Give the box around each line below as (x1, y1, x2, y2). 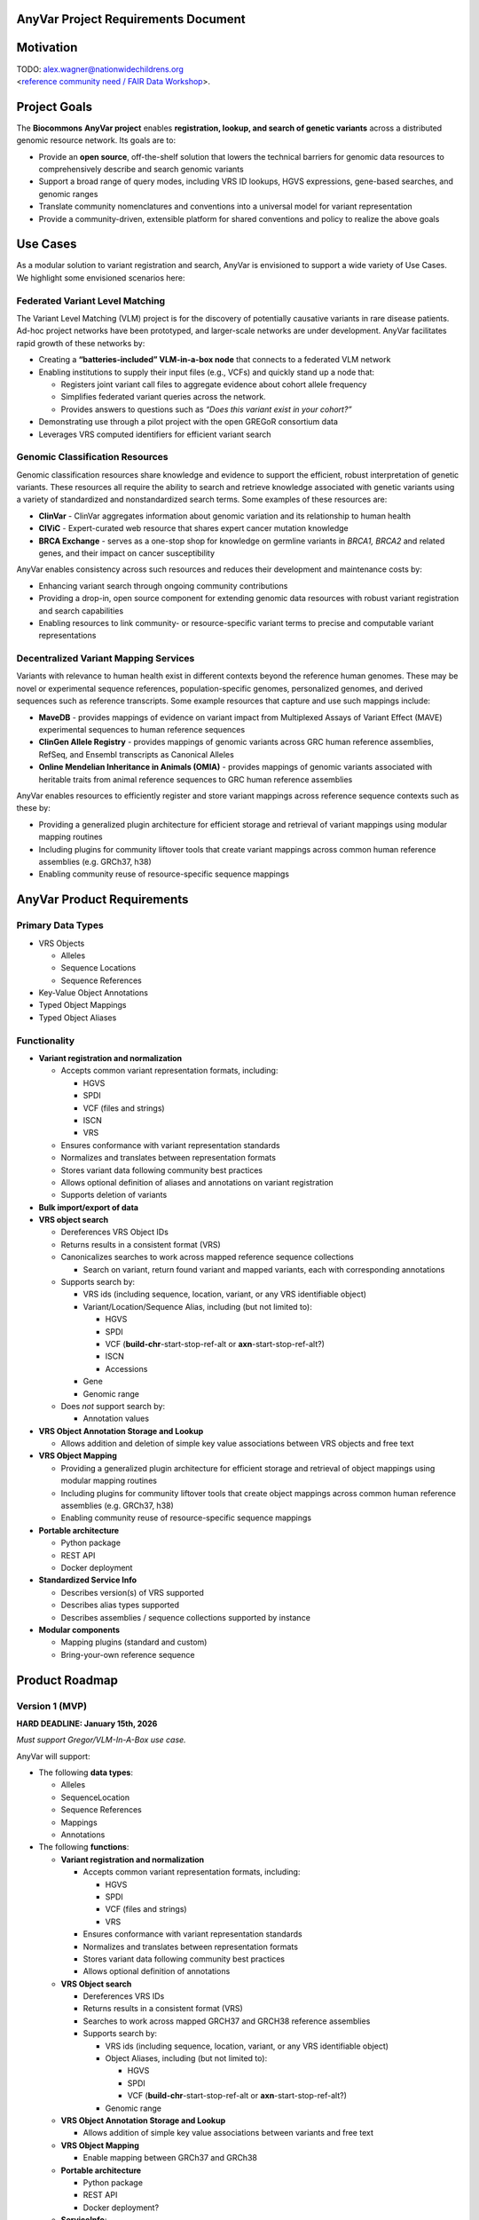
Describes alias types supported (60, 1599, 180, 1611)
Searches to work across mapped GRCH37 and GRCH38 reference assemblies (82, 2016, 371, 2026)
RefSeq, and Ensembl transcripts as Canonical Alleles (38, 749, 234, 759)
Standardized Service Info (38, 1574, 137, 1585)
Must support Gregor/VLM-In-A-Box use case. (16, 1734, 186, 1745)
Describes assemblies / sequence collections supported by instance (60, 1612, 310, 1622)
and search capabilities (38, 605, 124, 616)
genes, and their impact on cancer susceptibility (38, 548, 216, 559)
